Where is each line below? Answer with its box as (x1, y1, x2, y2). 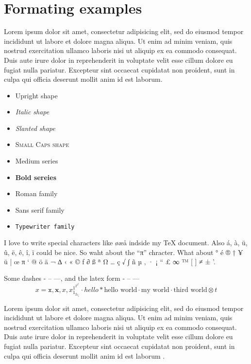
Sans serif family (15, 204, 65, 215)
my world (141, 287, 169, 294)
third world (173, 287, 207, 294)
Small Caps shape (15, 139, 69, 149)
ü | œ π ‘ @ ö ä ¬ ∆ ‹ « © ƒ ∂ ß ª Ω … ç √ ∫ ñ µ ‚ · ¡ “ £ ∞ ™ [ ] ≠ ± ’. (4, 256, 216, 267)
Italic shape (15, 107, 50, 117)
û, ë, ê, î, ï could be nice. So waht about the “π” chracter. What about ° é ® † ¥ (4, 247, 243, 257)
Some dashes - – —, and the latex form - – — (4, 273, 140, 283)
